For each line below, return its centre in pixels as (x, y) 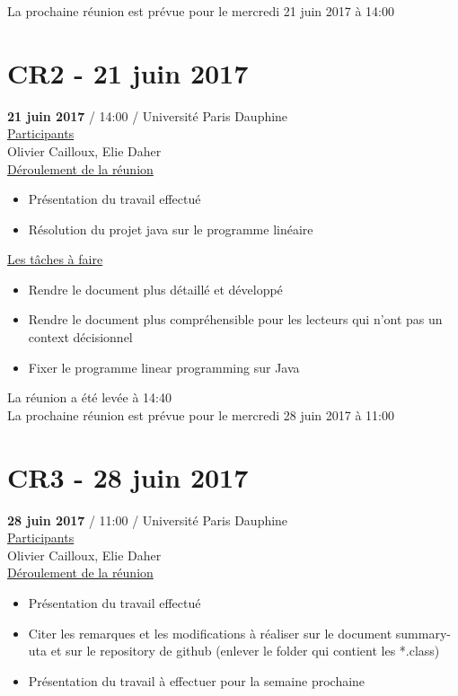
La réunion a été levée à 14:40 (89, 397)
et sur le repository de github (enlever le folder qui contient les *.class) (245, 651)
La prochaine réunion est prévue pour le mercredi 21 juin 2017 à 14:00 (201, 11)
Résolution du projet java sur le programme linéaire (171, 229)
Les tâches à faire (55, 259)
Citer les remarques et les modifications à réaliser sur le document (210, 633)
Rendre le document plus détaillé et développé (155, 289)
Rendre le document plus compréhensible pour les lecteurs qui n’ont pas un (235, 319)
